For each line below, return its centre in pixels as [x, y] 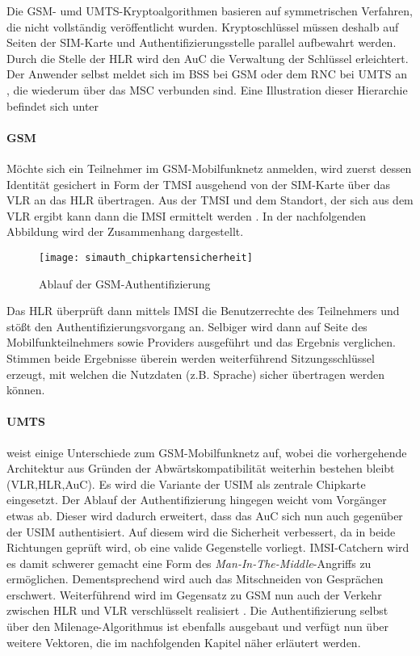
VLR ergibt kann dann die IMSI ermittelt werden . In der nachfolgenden [187, 215]
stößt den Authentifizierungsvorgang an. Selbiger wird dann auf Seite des [187, 326]
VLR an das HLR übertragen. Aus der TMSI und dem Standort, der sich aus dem [210, 200]
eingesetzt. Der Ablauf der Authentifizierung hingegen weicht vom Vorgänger [197, 500]
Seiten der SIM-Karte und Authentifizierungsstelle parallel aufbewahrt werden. [202, 42]
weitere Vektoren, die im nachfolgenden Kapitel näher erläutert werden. [184, 642]
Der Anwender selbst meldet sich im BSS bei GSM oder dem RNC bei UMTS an [207, 74]
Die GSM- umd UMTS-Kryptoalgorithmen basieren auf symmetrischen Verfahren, [210, 11]
